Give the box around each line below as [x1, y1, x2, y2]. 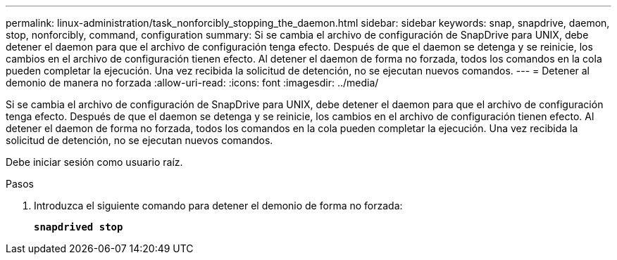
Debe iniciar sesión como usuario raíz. [6, 156, 183, 168]
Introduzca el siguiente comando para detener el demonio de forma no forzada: [34, 200, 403, 212]
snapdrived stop [34, 221, 123, 233]
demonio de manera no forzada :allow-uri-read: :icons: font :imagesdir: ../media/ [6, 77, 379, 89]
